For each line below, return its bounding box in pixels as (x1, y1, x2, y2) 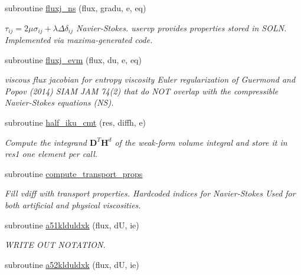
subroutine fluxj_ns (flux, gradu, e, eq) (5, 2, 146, 14)
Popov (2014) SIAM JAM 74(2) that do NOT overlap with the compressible (5, 84, 279, 97)
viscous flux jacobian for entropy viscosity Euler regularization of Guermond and (5, 73, 296, 86)
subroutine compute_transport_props (5, 167, 143, 179)
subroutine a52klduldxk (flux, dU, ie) (5, 258, 139, 270)
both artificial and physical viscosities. (5, 198, 141, 211)
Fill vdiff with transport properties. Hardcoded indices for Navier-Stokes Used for (5, 187, 296, 199)
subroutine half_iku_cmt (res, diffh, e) (5, 116, 146, 129)
